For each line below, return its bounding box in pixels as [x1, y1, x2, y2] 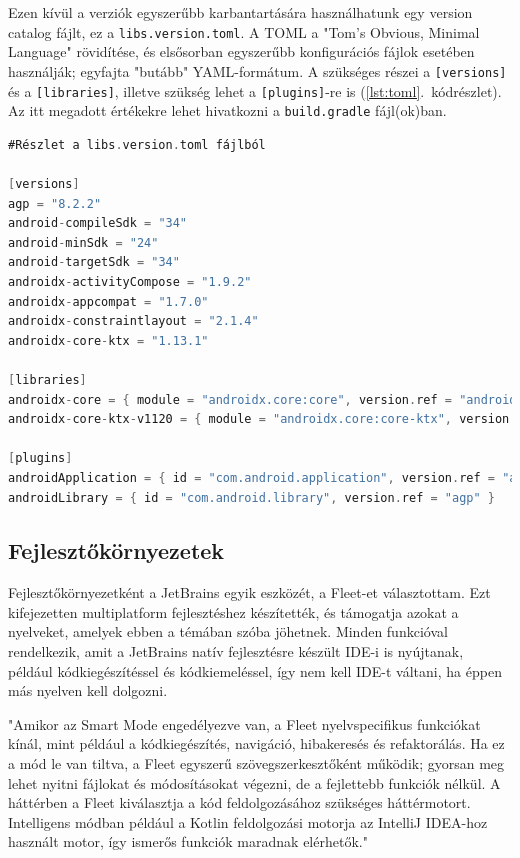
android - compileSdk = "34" [8, 216, 188, 231]
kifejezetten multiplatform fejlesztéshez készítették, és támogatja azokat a [8, 601, 459, 622]
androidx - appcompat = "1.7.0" [8, 294, 209, 309]
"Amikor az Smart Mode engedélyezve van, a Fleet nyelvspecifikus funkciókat [8, 713, 481, 734]
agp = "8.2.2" [8, 196, 102, 211]
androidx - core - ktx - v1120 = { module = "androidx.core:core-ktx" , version [8, 412, 510, 427]
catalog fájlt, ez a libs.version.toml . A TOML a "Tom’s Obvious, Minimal [8, 21, 480, 42]
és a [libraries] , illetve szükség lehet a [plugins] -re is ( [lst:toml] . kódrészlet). [8, 80, 502, 101]
